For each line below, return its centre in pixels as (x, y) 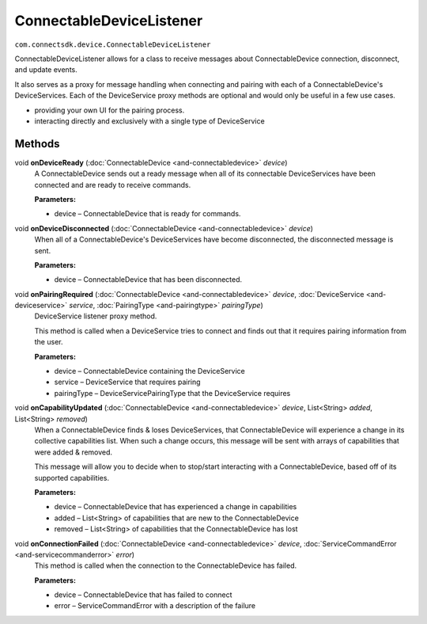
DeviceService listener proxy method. (96, 316)
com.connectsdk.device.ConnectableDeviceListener (113, 44)
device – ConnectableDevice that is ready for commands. (147, 214)
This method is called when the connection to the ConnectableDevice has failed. (166, 565)
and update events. (46, 70)
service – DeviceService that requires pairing (127, 382)
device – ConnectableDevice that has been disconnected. (148, 280)
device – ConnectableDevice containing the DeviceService (149, 371)
